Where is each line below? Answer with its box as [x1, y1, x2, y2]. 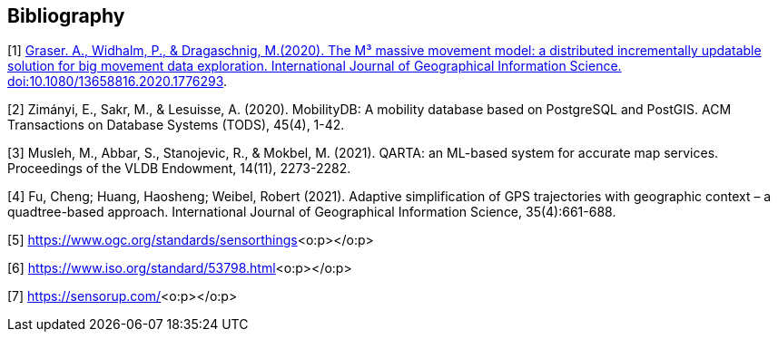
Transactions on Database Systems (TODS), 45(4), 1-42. [7, 117, 345, 133]
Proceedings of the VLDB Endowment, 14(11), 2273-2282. [7, 160, 351, 177]
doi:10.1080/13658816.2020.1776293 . [7, 73, 228, 90]
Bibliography [7, 5, 125, 27]
